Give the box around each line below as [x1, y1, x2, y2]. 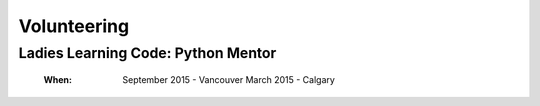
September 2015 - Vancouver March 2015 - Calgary [122, 74, 335, 86]
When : [43, 74, 72, 86]
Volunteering [18, 15, 130, 37]
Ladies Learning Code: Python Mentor [18, 44, 277, 62]
